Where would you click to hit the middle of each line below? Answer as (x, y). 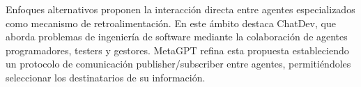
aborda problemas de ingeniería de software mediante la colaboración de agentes (177, 37)
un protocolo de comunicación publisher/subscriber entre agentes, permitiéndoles (178, 64)
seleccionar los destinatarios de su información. (106, 77)
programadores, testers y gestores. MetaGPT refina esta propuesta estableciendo (177, 50)
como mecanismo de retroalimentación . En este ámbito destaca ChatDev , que (171, 23)
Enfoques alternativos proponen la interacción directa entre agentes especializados (180, 9)
